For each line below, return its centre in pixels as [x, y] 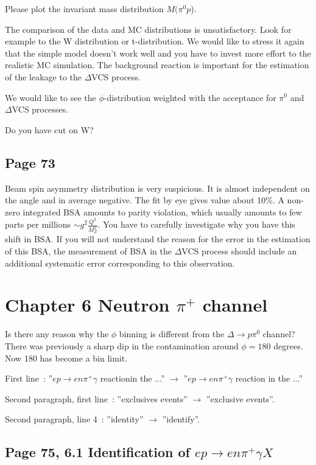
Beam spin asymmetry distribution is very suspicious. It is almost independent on [157, 188]
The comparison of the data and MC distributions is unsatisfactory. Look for [148, 29]
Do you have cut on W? [49, 129]
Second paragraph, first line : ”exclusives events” [96, 398]
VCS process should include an [239, 251]
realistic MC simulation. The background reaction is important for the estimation [157, 65]
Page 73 [30, 162]
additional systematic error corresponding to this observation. [120, 263]
